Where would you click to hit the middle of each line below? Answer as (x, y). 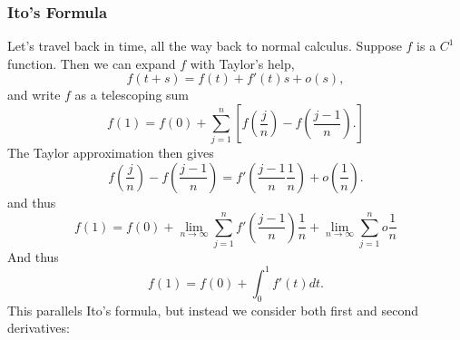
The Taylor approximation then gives (111, 153)
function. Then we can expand (92, 63)
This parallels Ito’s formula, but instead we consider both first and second (213, 310)
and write (34, 95)
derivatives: (39, 328)
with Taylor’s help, (242, 63)
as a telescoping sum (132, 95)
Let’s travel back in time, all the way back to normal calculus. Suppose (205, 46)
